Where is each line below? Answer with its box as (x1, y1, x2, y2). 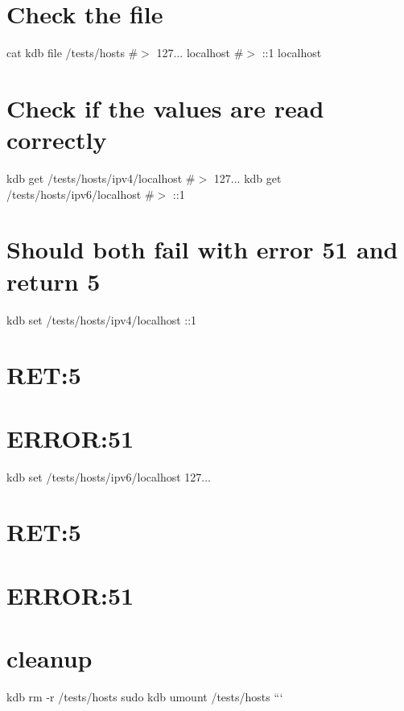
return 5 (6, 264, 101, 297)
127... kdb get (213, 170, 282, 187)
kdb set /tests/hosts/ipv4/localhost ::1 (6, 311, 197, 328)
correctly (6, 123, 107, 156)
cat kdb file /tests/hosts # (6, 44, 138, 61)
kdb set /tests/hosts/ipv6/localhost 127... (6, 468, 212, 485)
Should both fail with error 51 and (6, 233, 398, 266)
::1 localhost (262, 44, 322, 61)
